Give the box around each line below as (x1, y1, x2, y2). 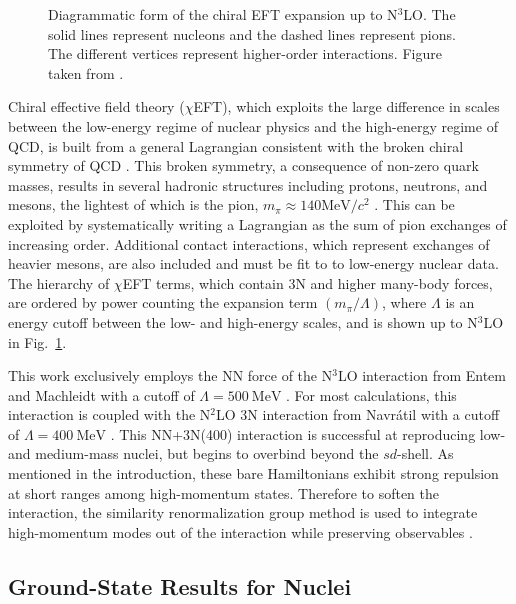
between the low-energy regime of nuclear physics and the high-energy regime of (8, 115, 498, 136)
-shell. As (397, 443, 454, 464)
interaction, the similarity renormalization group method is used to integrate (8, 502, 478, 523)
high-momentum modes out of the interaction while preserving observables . (8, 521, 473, 542)
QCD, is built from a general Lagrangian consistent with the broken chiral (8, 135, 464, 156)
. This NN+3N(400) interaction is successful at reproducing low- (110, 423, 506, 444)
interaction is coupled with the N (8, 404, 211, 425)
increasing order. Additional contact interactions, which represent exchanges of (8, 233, 490, 254)
